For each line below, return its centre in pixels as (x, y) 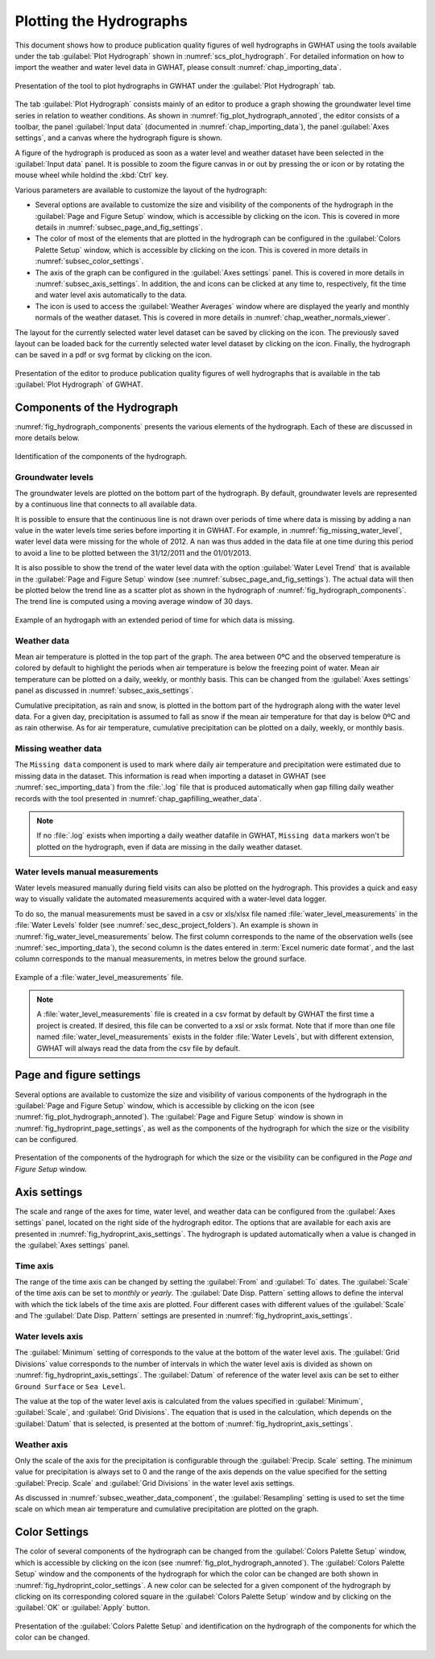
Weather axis (41, 1444)
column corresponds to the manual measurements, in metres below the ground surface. (161, 959)
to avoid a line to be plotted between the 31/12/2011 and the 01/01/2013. (133, 552)
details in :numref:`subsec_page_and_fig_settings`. (119, 228)
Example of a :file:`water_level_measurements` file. (99, 977)
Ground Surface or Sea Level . (70, 1386)
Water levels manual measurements (87, 871)
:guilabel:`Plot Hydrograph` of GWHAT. (79, 385)
